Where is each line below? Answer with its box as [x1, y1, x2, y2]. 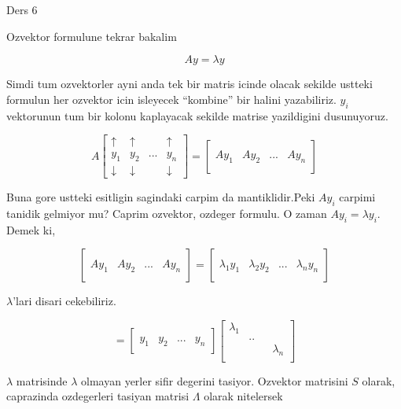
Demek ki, [6, 221, 56, 238]
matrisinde [16, 372, 68, 389]
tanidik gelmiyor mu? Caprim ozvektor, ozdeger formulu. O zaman [6, 204, 327, 221]
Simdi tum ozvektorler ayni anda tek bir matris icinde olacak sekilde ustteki [6, 76, 373, 92]
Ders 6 [6, 2, 38, 17]
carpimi [339, 189, 376, 205]
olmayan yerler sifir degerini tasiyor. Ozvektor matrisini [81, 372, 348, 389]
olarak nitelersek [204, 388, 283, 404]
